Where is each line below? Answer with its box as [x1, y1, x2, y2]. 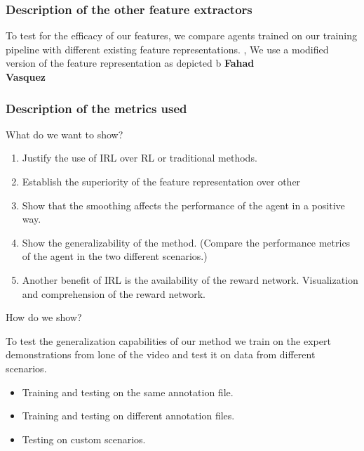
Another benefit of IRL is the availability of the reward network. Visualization [22, 272, 358, 287]
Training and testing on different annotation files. [22, 408, 235, 423]
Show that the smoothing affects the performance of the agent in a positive [22, 197, 345, 212]
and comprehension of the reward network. [22, 286, 205, 301]
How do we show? [6, 310, 82, 325]
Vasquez [6, 70, 46, 84]
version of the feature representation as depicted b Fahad [6, 55, 255, 70]
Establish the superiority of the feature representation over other [22, 174, 301, 188]
